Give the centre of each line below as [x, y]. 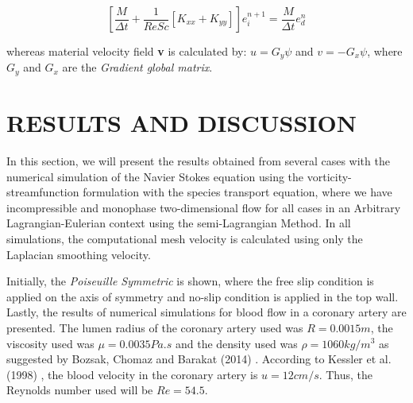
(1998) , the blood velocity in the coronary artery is [132, 374]
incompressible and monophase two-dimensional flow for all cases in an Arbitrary [204, 207]
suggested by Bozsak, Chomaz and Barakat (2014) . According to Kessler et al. [199, 359]
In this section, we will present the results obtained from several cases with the [198, 161]
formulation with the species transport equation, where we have [237, 192]
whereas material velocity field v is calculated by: [127, 51]
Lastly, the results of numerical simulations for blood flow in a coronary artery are [206, 312]
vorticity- [329, 176]
